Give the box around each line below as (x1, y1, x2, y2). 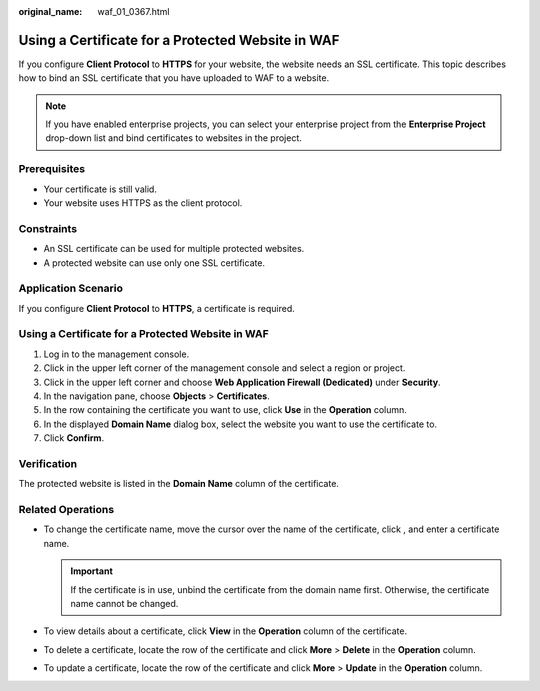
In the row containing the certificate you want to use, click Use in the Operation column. (43, 404, 407, 416)
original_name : (18, 6, 83, 17)
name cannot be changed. (70, 598, 179, 609)
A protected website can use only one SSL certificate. (43, 256, 265, 269)
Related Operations (18, 503, 115, 517)
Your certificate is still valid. (43, 183, 157, 195)
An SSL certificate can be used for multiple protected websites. (43, 243, 305, 255)
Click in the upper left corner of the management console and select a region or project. (43, 362, 406, 374)
